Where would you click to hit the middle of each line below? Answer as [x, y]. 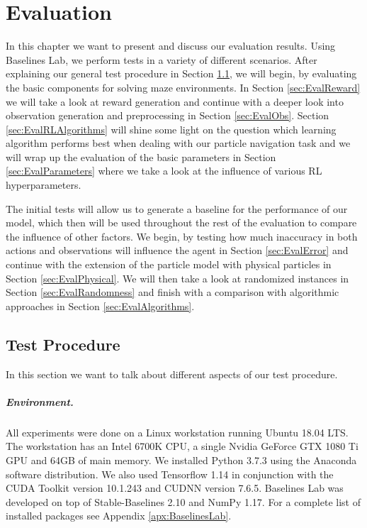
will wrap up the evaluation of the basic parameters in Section [141, 156]
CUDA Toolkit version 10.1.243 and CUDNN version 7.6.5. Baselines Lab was [175, 488]
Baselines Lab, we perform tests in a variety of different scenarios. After [162, 59]
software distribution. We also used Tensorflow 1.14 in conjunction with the [170, 474]
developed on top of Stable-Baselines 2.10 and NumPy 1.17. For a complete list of [183, 501]
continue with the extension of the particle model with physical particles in [169, 264]
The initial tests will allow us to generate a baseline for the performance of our [177, 208]
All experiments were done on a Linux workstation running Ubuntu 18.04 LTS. [177, 432]
